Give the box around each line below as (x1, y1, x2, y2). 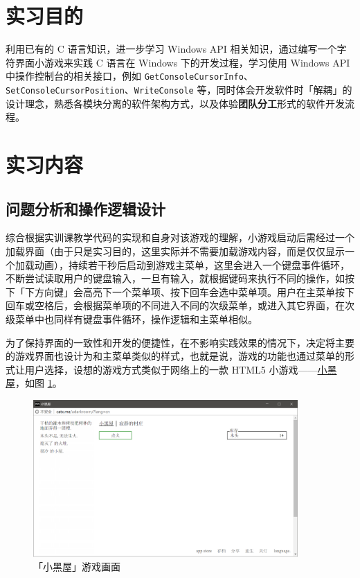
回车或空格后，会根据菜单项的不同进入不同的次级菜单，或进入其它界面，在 (6, 298, 345, 313)
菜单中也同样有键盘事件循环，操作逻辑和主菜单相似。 (15, 311, 258, 326)
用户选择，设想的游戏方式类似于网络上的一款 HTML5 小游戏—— (24, 362, 318, 376)
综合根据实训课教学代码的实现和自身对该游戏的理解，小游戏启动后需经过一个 (6, 230, 354, 245)
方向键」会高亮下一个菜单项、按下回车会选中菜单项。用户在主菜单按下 (34, 284, 354, 299)
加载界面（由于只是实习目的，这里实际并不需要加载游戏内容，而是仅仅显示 (6, 243, 345, 258)
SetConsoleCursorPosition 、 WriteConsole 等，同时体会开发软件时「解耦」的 (6, 82, 352, 96)
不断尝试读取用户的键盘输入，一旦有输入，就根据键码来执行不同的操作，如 (6, 271, 345, 286)
